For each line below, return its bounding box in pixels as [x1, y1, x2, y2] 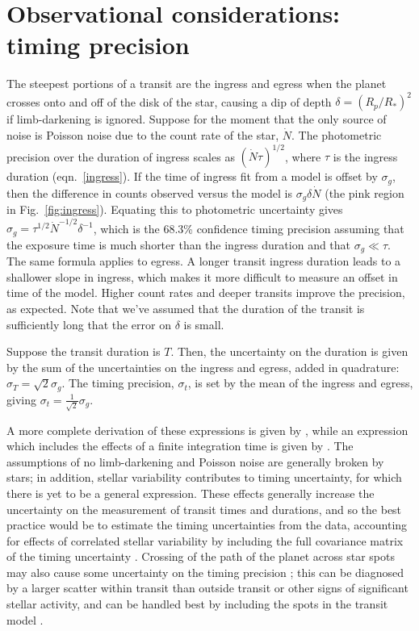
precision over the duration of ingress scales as [6, 148, 235, 165]
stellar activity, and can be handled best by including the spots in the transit [6, 595, 388, 612]
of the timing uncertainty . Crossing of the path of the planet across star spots [6, 548, 395, 565]
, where [284, 148, 321, 165]
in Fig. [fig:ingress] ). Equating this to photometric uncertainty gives [6, 201, 343, 217]
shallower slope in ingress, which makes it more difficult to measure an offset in [6, 268, 398, 285]
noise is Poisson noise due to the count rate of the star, [6, 127, 279, 143]
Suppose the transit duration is [6, 343, 161, 360]
